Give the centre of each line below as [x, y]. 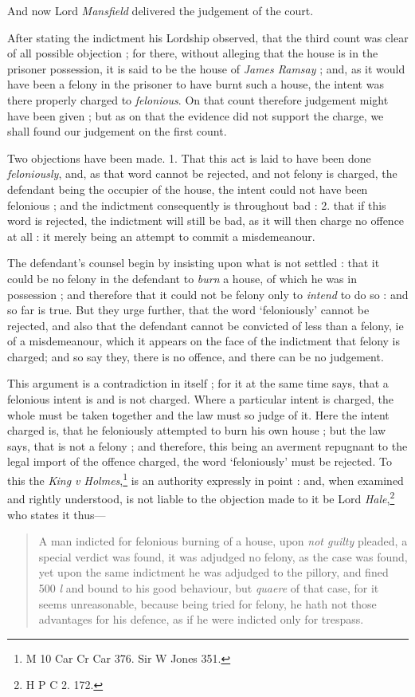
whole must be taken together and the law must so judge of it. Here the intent [198, 414]
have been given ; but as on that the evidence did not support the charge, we [196, 115]
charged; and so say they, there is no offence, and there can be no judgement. [196, 356]
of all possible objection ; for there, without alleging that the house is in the [193, 53]
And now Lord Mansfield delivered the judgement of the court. [161, 10]
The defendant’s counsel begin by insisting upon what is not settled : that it [194, 263]
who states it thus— [57, 514]
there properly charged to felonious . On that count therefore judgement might [198, 99]
